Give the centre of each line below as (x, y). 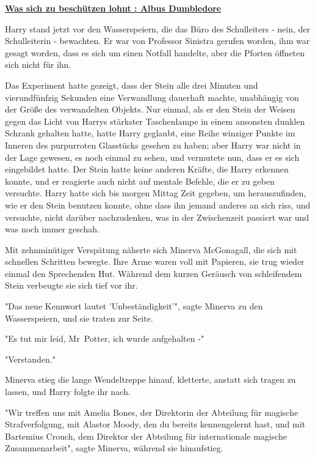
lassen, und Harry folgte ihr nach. (68, 392)
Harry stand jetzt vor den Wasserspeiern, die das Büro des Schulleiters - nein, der (157, 28)
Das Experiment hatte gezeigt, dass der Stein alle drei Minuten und (132, 85)
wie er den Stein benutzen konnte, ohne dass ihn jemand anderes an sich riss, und (158, 205)
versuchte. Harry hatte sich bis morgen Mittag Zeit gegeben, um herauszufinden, (156, 193)
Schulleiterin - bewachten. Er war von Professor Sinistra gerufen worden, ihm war (157, 41)
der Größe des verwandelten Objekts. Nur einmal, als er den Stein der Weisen (150, 109)
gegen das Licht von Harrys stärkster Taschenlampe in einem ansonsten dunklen (155, 121)
